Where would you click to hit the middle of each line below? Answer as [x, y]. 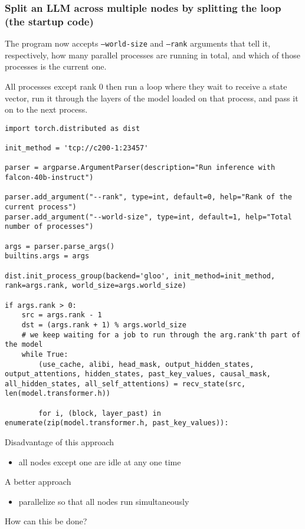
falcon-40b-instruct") [49, 178]
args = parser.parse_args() [60, 246]
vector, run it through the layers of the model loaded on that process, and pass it [152, 98]
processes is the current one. [56, 66]
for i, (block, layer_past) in [100, 413]
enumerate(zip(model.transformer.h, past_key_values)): [117, 423]
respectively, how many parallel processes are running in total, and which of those [153, 55]
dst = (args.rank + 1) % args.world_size [104, 325]
